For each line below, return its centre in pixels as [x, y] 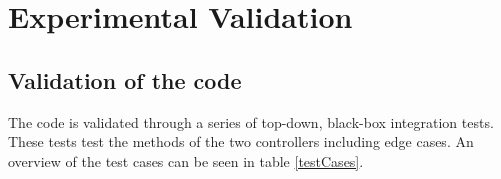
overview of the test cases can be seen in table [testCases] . [186, 160]
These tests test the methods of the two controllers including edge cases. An [241, 141]
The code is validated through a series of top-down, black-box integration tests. [251, 121]
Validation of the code [125, 79]
